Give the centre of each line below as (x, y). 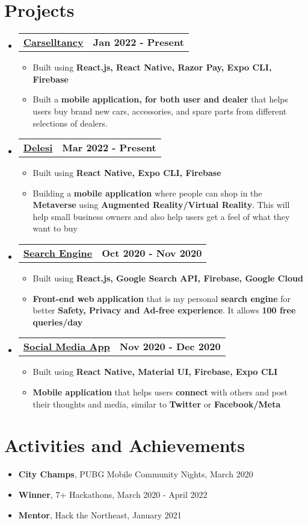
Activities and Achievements (125, 445)
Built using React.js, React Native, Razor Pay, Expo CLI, (152, 67)
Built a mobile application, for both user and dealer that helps (160, 99)
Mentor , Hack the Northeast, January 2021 (100, 514)
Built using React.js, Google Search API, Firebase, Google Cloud (168, 278)
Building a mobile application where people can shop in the (147, 193)
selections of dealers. (70, 123)
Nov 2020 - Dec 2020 (170, 347)
